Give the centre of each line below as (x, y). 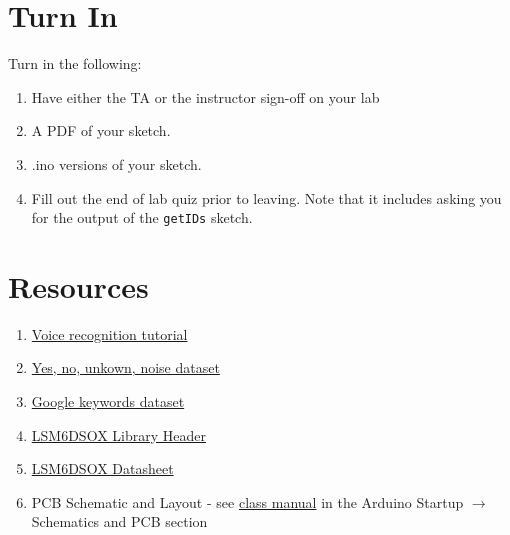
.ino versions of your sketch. (116, 163)
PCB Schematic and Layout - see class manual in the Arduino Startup (247, 501)
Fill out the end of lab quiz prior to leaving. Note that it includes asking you (266, 197)
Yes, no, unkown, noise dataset (125, 367)
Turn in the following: (75, 63)
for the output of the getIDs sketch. (142, 217)
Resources (78, 285)
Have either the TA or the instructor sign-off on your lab (205, 96)
